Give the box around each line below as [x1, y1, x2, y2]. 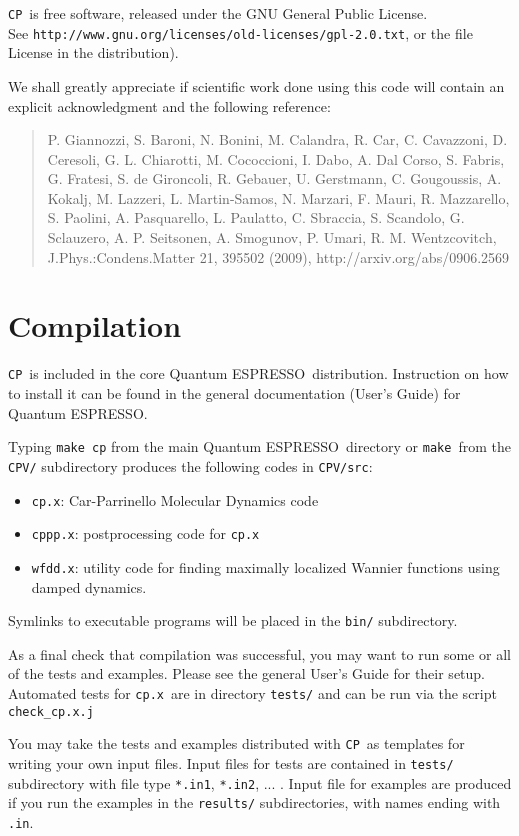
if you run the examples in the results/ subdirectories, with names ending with [8, 792, 501, 813]
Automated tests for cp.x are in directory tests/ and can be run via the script [8, 682, 497, 703]
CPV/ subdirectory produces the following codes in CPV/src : [8, 455, 373, 476]
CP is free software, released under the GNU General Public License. [8, 3, 428, 23]
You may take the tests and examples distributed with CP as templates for [8, 733, 465, 754]
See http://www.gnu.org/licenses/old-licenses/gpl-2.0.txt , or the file [8, 22, 473, 43]
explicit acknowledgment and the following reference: [8, 95, 331, 116]
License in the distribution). [8, 42, 179, 63]
